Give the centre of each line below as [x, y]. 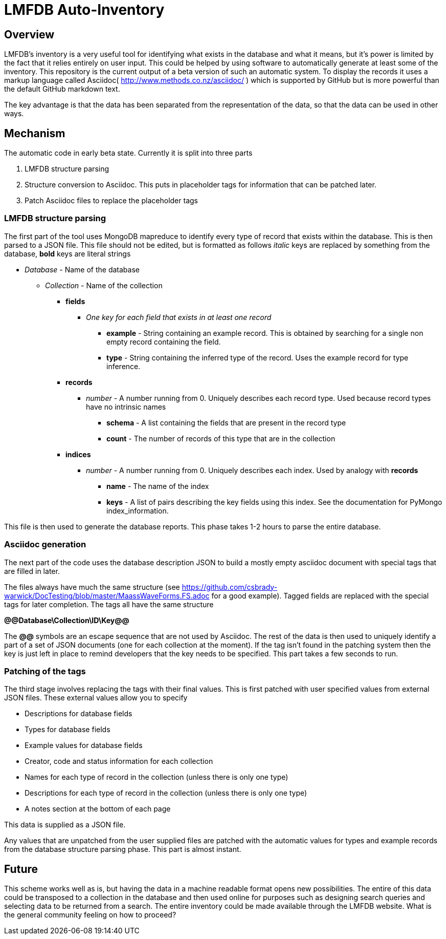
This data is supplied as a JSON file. [65, 825]
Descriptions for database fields [79, 714]
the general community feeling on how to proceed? [90, 915]
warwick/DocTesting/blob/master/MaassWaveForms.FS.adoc [107, 595]
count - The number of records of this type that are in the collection [221, 438]
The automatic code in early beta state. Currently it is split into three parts [128, 153]
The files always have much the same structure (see [92, 587]
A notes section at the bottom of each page [98, 809]
